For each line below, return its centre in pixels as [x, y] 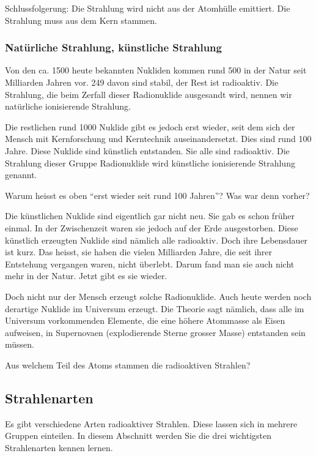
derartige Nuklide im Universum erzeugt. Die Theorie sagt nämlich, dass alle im [155, 308]
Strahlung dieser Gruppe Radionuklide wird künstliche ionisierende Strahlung [150, 163]
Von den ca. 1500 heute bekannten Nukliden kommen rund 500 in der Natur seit [156, 70]
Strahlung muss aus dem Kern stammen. [81, 20]
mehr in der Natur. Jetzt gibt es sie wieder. [86, 276]
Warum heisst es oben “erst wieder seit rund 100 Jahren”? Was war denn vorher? [157, 195]
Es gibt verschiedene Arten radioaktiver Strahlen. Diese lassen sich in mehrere [151, 423]
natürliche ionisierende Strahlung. [68, 106]
